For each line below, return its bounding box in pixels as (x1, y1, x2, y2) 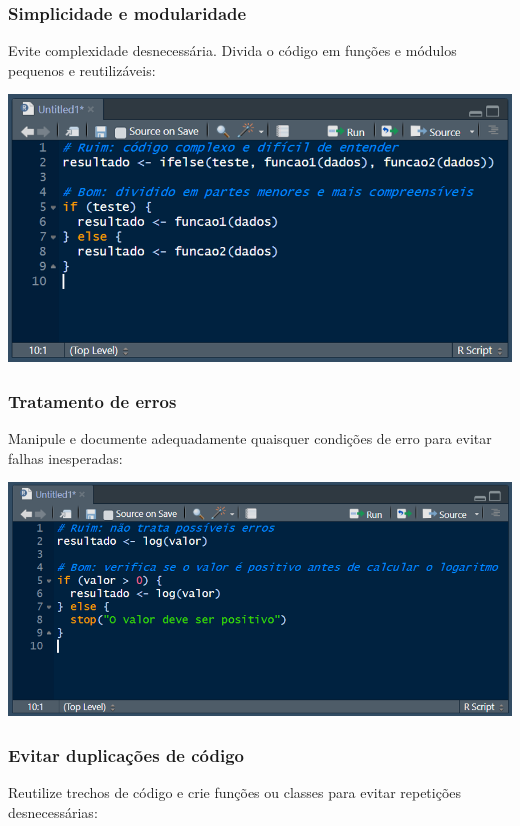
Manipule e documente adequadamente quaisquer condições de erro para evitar (8, 428, 492, 449)
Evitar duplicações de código (8, 742, 245, 767)
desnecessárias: (8, 801, 98, 822)
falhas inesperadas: (8, 447, 123, 468)
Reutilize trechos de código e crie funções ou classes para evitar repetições (8, 781, 462, 802)
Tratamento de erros (8, 388, 177, 413)
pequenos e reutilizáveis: (8, 59, 156, 80)
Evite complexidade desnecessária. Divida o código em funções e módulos (8, 40, 457, 61)
